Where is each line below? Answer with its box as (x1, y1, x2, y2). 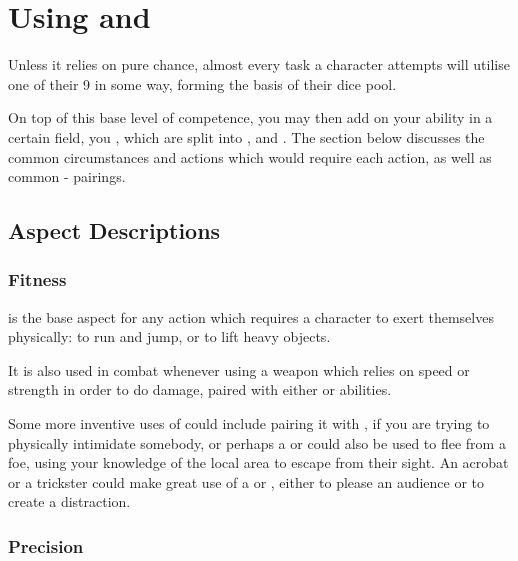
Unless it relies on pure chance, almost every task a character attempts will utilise (8, 54, 510, 75)
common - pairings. (8, 166, 126, 187)
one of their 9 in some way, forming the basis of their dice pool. (8, 73, 397, 94)
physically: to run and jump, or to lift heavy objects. (8, 326, 331, 347)
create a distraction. (8, 491, 131, 512)
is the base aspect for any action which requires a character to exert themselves (8, 306, 494, 327)
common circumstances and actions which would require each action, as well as (8, 146, 492, 167)
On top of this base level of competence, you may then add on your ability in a (8, 107, 493, 128)
